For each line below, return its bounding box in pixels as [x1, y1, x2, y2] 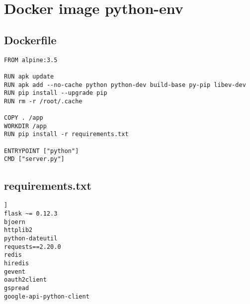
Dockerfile [4, 32, 57, 47]
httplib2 [4, 227, 33, 234]
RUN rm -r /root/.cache [4, 97, 83, 105]
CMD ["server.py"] [4, 155, 65, 163]
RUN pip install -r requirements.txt [4, 131, 129, 138]
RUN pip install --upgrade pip [4, 89, 107, 97]
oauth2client [4, 276, 47, 284]
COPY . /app [4, 114, 43, 122]
